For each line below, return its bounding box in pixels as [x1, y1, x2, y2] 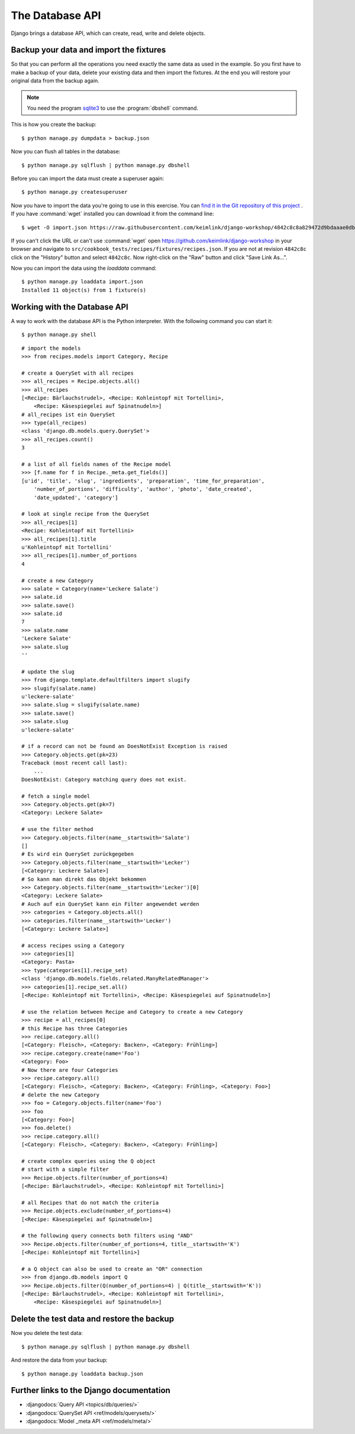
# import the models [21, 344, 81, 352]
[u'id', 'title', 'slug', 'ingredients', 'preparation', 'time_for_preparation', [21, 477, 265, 484]
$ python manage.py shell [21, 331, 97, 338]
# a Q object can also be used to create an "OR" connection [21, 1266, 202, 1272]
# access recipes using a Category [21, 942, 125, 948]
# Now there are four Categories [21, 1066, 118, 1073]
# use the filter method [21, 826, 93, 833]
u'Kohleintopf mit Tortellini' [21, 544, 112, 551]
